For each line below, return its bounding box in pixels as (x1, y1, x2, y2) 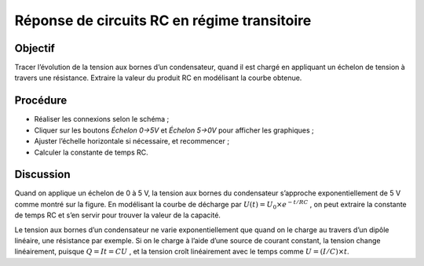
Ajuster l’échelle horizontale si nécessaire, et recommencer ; (34, 137, 230, 146)
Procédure (14, 94, 68, 107)
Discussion (14, 168, 71, 181)
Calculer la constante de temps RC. (34, 148, 148, 157)
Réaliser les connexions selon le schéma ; (34, 115, 170, 124)
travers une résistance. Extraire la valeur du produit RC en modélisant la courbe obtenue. (14, 73, 302, 82)
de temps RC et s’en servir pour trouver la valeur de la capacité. (14, 210, 221, 220)
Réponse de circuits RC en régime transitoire (14, 12, 312, 29)
